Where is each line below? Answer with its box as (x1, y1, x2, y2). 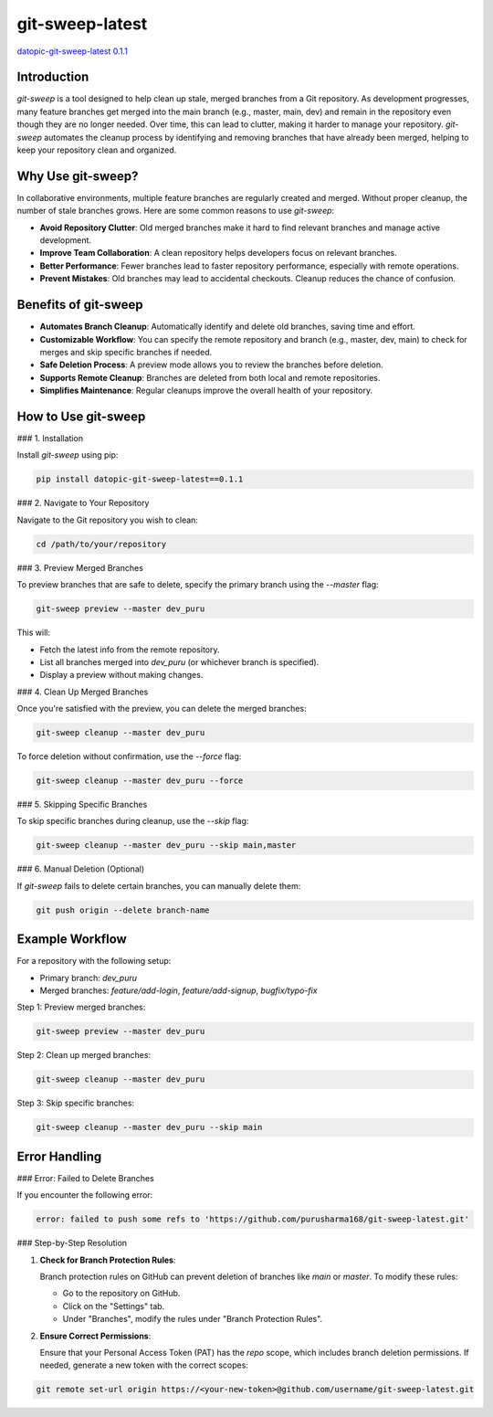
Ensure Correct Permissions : (39, 1330, 152, 1341)
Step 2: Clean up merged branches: (16, 1050, 151, 1061)
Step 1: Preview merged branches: (16, 1001, 146, 1013)
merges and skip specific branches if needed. (39, 346, 213, 357)
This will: (16, 627, 50, 639)
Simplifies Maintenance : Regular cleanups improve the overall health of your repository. (39, 385, 373, 397)
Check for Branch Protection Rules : (39, 1254, 176, 1265)
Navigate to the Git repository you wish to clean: (16, 514, 198, 525)
